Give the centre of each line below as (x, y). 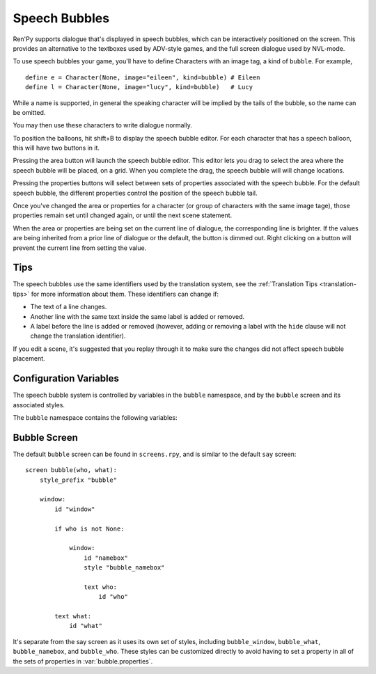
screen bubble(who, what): (71, 470)
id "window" (75, 509)
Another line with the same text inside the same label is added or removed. (138, 316)
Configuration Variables (66, 378)
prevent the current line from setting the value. (80, 248)
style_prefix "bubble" (78, 480)
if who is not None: (89, 528)
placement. (29, 359)
